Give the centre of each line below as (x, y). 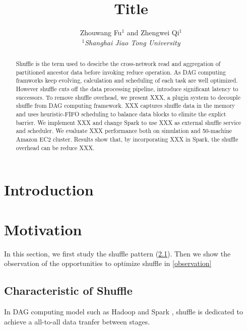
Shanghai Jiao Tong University (133, 42)
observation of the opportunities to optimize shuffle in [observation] (108, 263)
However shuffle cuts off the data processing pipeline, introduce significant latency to (127, 89)
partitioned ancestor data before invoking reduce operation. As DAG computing (121, 72)
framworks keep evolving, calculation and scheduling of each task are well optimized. (127, 80)
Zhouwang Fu (101, 32)
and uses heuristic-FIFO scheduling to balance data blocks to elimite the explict (121, 114)
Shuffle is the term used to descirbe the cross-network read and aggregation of (118, 64)
